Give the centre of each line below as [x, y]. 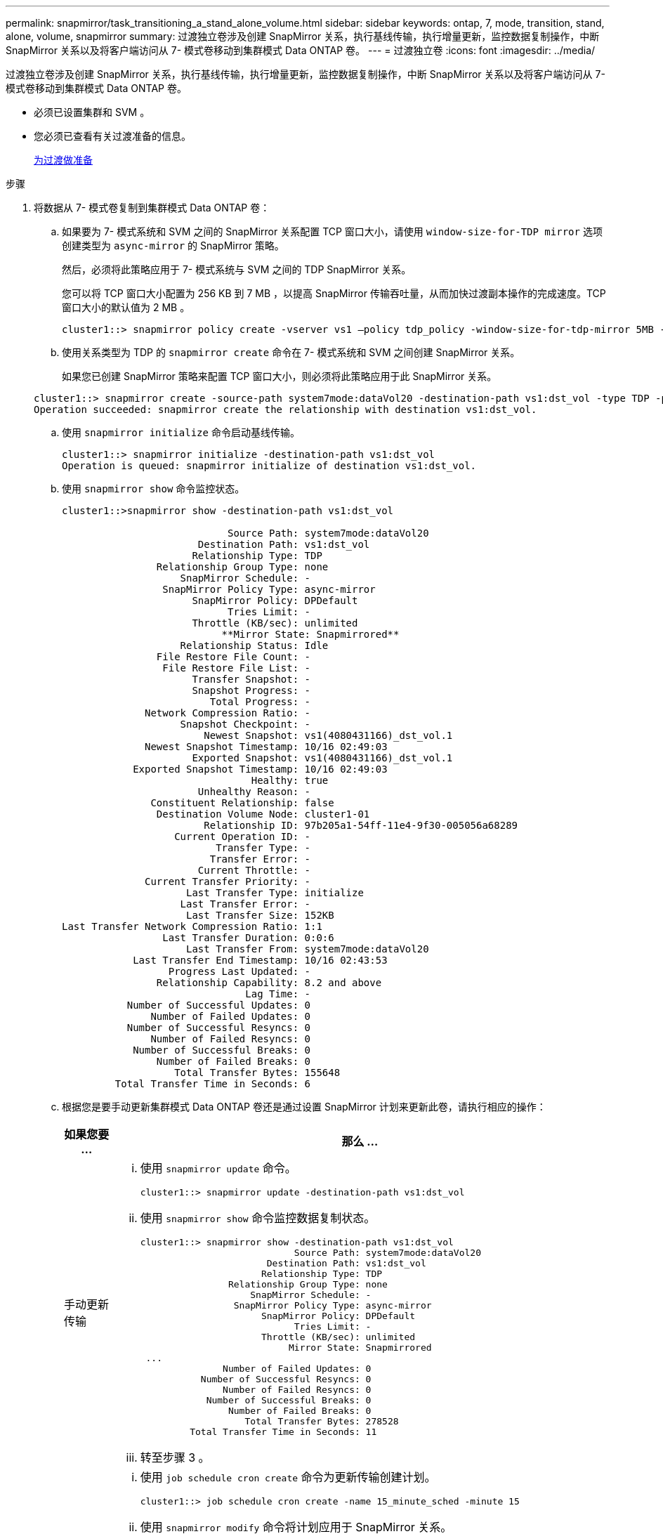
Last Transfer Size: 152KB [260, 915]
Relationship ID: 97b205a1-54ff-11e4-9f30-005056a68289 [361, 825]
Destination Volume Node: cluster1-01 [263, 814]
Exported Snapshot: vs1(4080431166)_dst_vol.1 [322, 758]
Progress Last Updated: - [239, 971]
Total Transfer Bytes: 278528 [322, 1421]
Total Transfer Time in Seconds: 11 [283, 1432]
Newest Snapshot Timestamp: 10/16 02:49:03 [266, 747]
